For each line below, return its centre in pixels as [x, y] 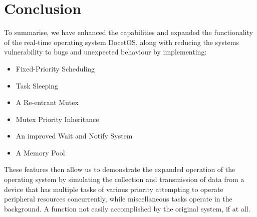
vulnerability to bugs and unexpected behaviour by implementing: [105, 52]
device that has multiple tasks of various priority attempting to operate [114, 189]
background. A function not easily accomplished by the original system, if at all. [127, 208]
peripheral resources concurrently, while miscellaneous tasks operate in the [118, 199]
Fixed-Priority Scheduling [55, 68]
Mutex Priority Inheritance [57, 119]
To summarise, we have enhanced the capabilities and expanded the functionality [128, 32]
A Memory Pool [40, 152]
